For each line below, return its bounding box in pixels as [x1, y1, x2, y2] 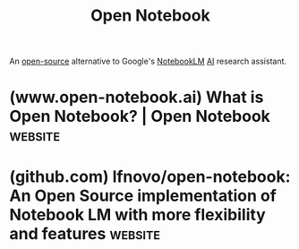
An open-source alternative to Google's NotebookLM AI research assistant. [9, 56, 287, 67]
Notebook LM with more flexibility [9, 204, 266, 225]
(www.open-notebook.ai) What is [9, 87, 264, 107]
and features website [9, 223, 161, 244]
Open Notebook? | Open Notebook [9, 107, 271, 126]
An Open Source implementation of [9, 185, 278, 206]
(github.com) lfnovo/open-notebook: [9, 167, 291, 186]
